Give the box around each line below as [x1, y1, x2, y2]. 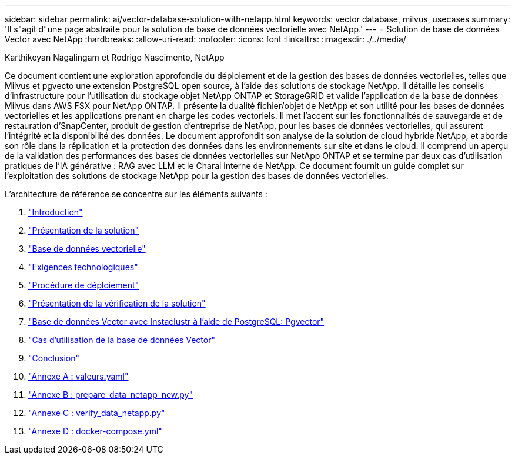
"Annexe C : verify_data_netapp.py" [28, 408, 165, 418]
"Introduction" [28, 207, 83, 217]
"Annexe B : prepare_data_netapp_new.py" [28, 390, 193, 400]
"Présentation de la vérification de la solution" [28, 298, 206, 308]
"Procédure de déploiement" [28, 280, 139, 290]
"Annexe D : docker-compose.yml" [28, 426, 162, 436]
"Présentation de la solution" [28, 225, 139, 235]
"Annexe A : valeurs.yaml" [28, 371, 129, 381]
